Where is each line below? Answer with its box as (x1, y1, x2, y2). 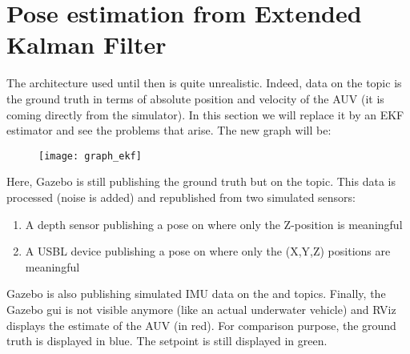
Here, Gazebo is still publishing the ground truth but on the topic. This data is (6, 173, 396, 190)
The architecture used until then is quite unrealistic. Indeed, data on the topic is (6, 74, 402, 91)
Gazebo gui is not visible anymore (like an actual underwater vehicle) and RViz (6, 300, 396, 317)
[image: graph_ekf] (38, 150, 142, 162)
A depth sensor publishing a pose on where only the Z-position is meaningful (25, 215, 403, 232)
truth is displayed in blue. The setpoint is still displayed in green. (6, 332, 328, 349)
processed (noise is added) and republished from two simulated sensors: (6, 188, 356, 205)
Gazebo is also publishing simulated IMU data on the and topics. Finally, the (6, 285, 386, 302)
